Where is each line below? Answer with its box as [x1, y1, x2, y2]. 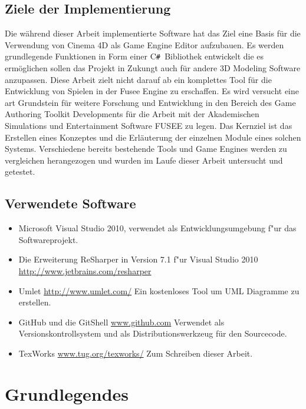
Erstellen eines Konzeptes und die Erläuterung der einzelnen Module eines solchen [5, 131, 301, 143]
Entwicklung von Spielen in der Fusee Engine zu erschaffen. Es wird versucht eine [5, 85, 300, 97]
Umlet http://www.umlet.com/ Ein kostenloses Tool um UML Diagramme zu [18, 284, 300, 297]
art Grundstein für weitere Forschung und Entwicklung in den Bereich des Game [5, 96, 296, 108]
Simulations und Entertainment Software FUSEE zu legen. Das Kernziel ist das [5, 119, 292, 132]
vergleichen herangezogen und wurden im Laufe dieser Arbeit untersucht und [5, 154, 283, 166]
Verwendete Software [5, 194, 136, 212]
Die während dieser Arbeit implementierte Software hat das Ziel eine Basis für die [5, 27, 301, 39]
